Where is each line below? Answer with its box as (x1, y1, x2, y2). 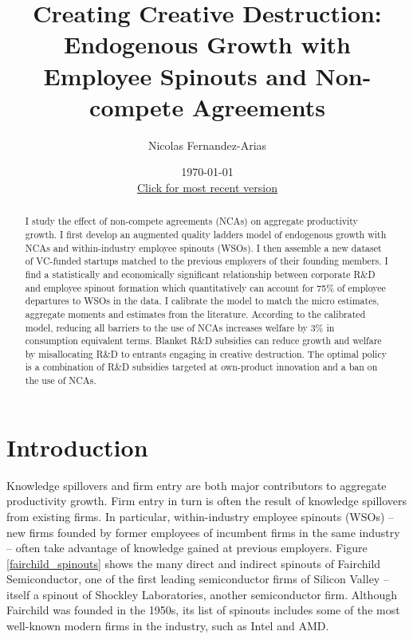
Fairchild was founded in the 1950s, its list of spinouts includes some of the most (6, 602, 400, 618)
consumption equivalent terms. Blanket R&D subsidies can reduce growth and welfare (25, 334, 382, 347)
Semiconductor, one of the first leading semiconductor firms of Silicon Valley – (6, 570, 389, 587)
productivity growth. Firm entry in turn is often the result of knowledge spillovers (6, 492, 407, 509)
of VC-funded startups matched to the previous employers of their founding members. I (25, 254, 388, 268)
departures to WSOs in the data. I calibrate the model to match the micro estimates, (25, 294, 380, 308)
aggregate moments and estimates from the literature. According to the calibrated (25, 307, 366, 320)
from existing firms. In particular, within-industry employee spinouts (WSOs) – (6, 508, 395, 524)
